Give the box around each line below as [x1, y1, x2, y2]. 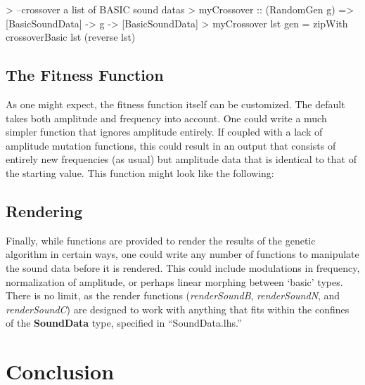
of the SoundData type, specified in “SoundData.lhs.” [6, 315, 242, 330]
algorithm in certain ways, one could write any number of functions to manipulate [6, 247, 359, 261]
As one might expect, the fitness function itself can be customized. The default [6, 96, 345, 111]
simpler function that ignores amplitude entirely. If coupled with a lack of [6, 124, 323, 139]
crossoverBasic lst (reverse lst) [6, 30, 136, 44]
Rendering [6, 200, 83, 221]
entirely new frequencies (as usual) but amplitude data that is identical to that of [6, 152, 357, 167]
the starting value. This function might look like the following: [6, 165, 274, 180]
